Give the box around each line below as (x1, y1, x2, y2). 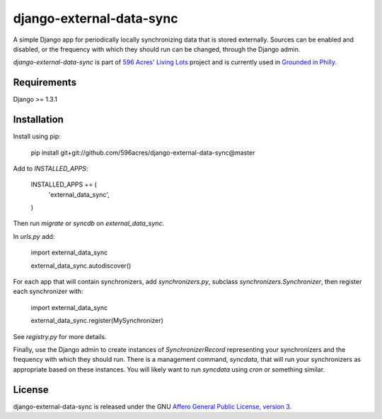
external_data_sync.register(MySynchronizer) (30, 317, 164, 325)
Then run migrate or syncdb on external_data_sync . (13, 219, 165, 228)
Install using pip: (13, 132, 62, 141)
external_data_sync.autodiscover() (30, 261, 132, 270)
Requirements (13, 76, 77, 88)
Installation (13, 114, 64, 126)
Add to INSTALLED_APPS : (13, 164, 88, 172)
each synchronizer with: (13, 287, 83, 296)
